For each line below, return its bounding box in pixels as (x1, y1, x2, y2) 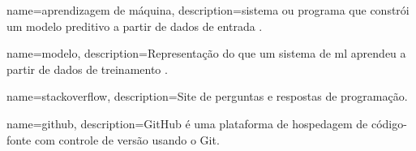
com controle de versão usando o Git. (34, 131, 220, 148)
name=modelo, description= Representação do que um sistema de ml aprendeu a (6, 45, 406, 62)
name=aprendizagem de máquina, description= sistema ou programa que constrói (6, 2, 410, 18)
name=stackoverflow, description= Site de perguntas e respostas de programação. (6, 88, 408, 105)
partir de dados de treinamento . (6, 60, 168, 77)
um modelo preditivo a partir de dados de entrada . (6, 17, 263, 34)
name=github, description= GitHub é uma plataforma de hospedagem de (6, 114, 368, 132)
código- (371, 114, 407, 132)
